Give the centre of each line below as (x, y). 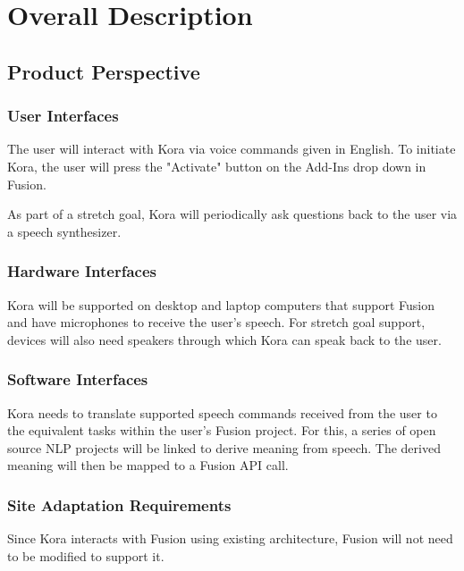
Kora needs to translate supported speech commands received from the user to (222, 412)
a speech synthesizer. (64, 231)
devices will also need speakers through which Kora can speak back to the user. (224, 339)
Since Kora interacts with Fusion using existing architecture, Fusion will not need (230, 538)
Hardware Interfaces (82, 271)
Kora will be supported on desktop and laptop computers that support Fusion (221, 304)
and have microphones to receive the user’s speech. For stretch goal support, (216, 322)
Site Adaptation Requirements (119, 504)
